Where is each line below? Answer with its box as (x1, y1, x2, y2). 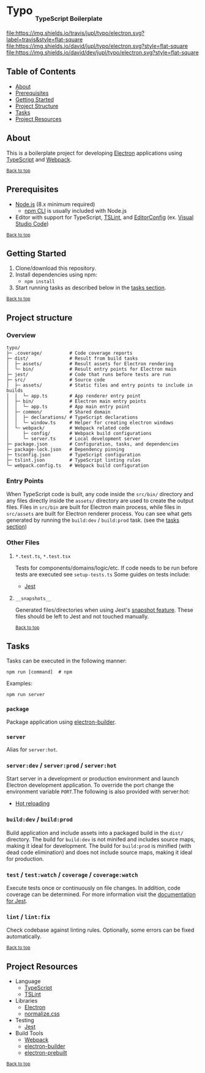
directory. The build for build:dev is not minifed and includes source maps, (6, 836, 196, 843)
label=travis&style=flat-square (6, 36, 83, 43)
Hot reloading (15, 800, 50, 808)
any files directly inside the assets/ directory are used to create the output (6, 497, 194, 505)
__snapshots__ (15, 595, 51, 601)
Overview (6, 331, 36, 340)
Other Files (6, 538, 40, 547)
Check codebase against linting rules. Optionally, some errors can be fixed (6, 926, 195, 934)
